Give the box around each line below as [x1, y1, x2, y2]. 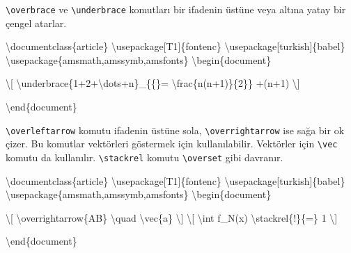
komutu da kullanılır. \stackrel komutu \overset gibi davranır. [6, 149, 283, 164]
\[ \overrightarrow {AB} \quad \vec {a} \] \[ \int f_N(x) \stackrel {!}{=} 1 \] [6, 210, 338, 225]
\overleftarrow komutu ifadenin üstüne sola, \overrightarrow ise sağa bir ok [6, 122, 345, 137]
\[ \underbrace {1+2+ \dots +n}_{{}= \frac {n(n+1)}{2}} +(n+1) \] [6, 76, 300, 90]
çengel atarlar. [6, 15, 67, 30]
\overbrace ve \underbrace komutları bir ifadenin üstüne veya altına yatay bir [6, 2, 346, 16]
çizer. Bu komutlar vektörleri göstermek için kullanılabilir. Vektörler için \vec [6, 136, 338, 151]
